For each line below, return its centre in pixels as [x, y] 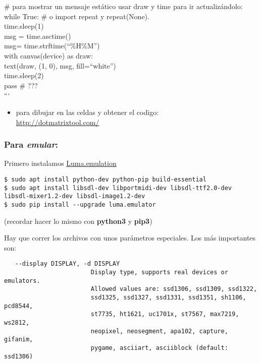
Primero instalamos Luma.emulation [60, 163]
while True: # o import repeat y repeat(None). [77, 16]
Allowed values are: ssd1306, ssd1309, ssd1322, [174, 289]
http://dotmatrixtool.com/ [58, 122]
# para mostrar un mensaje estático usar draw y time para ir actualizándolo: [123, 6]
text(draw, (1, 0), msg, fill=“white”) [60, 65]
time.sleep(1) [24, 26]
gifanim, [19, 340]
